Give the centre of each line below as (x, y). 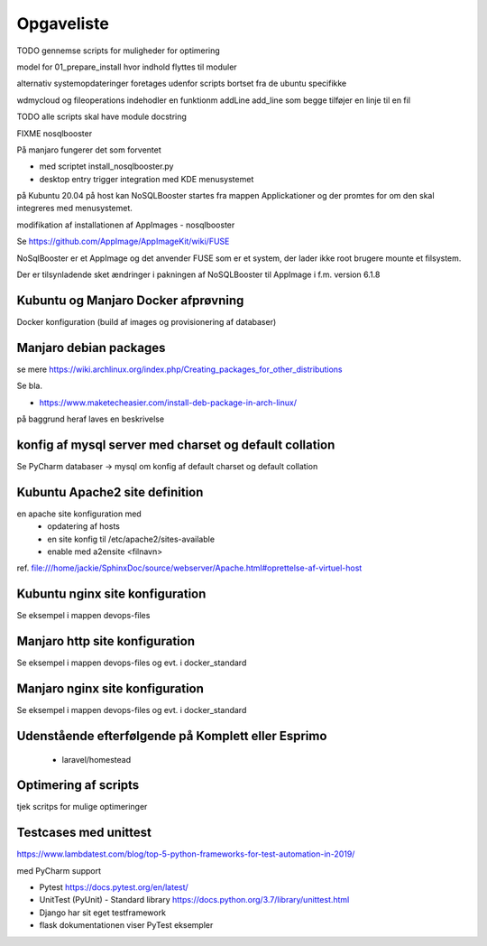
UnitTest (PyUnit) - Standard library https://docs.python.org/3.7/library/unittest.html (194, 900)
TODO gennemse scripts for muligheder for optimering (118, 51)
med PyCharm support (59, 870)
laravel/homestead (96, 759)
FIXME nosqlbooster (55, 133)
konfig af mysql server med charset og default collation (176, 445)
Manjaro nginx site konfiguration (110, 689)
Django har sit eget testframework (103, 913)
